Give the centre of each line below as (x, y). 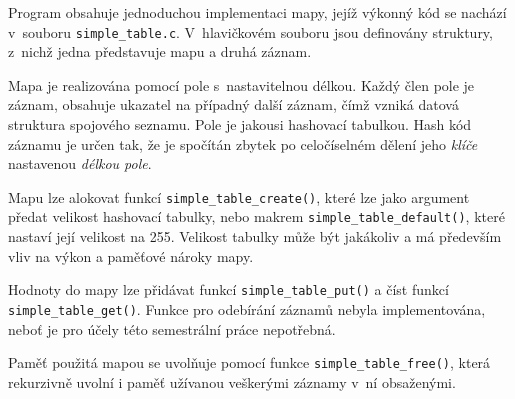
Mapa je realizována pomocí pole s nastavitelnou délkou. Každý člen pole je (241, 84)
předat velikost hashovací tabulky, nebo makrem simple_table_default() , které (256, 216)
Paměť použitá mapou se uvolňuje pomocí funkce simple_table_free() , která (249, 362)
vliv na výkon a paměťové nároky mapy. (131, 255)
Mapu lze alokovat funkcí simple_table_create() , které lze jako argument (239, 196)
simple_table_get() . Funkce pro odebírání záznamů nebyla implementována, (247, 308)
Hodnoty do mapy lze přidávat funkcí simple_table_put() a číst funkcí (228, 289)
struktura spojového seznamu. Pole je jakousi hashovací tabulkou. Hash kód (240, 124)
